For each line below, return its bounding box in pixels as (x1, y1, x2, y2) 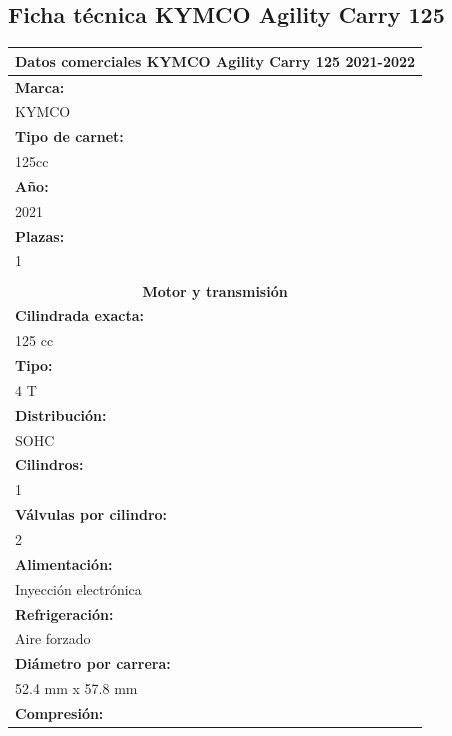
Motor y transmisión (142, 280, 288, 301)
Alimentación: (15, 553, 113, 574)
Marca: (15, 76, 65, 97)
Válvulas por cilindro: (15, 504, 168, 525)
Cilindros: (15, 454, 84, 475)
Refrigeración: (15, 603, 114, 624)
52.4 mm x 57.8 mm (15, 678, 138, 699)
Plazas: (15, 225, 65, 246)
